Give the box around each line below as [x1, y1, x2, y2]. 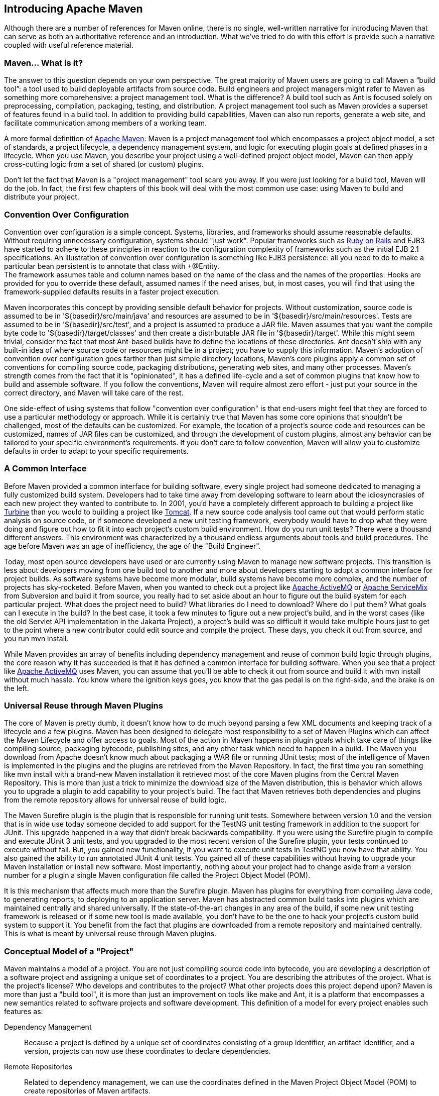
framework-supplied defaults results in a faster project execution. [4, 287, 220, 296]
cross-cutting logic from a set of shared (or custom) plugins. [4, 160, 204, 169]
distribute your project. [4, 192, 79, 202]
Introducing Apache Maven [4, 3, 143, 15]
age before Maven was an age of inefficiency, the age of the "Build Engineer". [4, 541, 261, 550]
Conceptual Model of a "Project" [4, 946, 134, 956]
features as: [4, 1007, 43, 1016]
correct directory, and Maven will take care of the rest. [4, 388, 184, 397]
